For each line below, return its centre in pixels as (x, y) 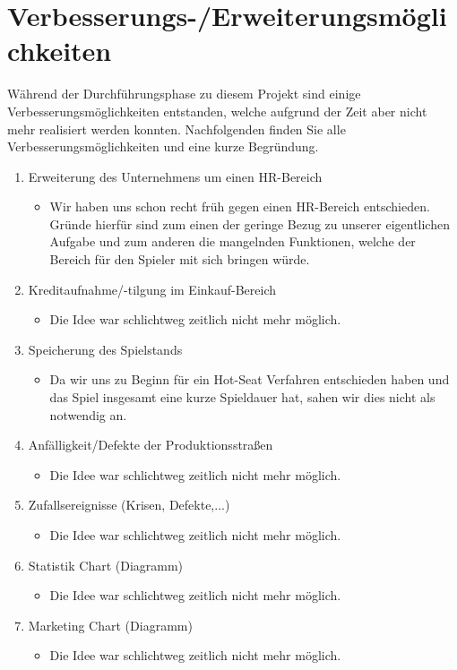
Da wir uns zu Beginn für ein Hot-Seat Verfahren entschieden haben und (250, 379)
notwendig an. (88, 414)
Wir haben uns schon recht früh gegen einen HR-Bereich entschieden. (240, 206)
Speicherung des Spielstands (105, 349)
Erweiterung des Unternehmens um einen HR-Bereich (175, 176)
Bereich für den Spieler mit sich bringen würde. (180, 259)
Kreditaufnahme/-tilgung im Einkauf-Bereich (152, 289)
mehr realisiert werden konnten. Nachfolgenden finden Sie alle (177, 129)
